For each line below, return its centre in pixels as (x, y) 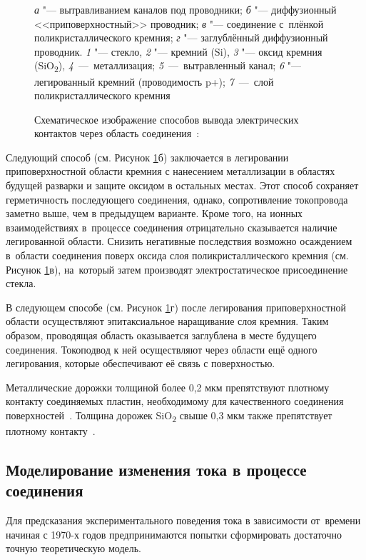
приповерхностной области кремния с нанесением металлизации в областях (171, 171)
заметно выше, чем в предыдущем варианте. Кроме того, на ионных (154, 213)
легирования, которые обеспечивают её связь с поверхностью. (141, 363)
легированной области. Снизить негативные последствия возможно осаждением (179, 241)
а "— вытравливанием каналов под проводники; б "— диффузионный (185, 9)
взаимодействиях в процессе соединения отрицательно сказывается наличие (172, 227)
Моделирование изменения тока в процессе (156, 470)
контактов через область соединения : (117, 133)
